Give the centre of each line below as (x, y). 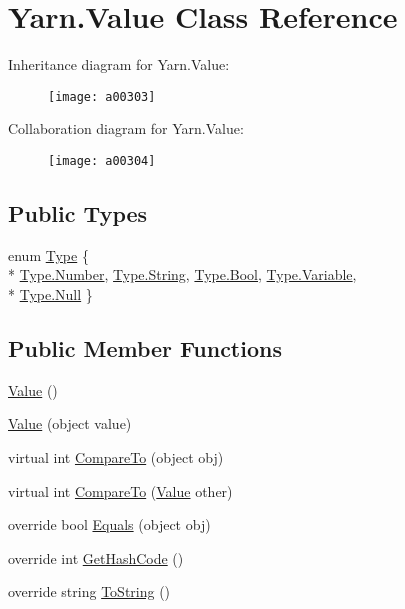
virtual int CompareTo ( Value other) (120, 490)
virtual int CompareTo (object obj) (116, 457)
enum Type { (48, 254)
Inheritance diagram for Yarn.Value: (119, 64)
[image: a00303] (102, 96)
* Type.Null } (50, 294)
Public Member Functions (145, 348)
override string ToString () (89, 591)
